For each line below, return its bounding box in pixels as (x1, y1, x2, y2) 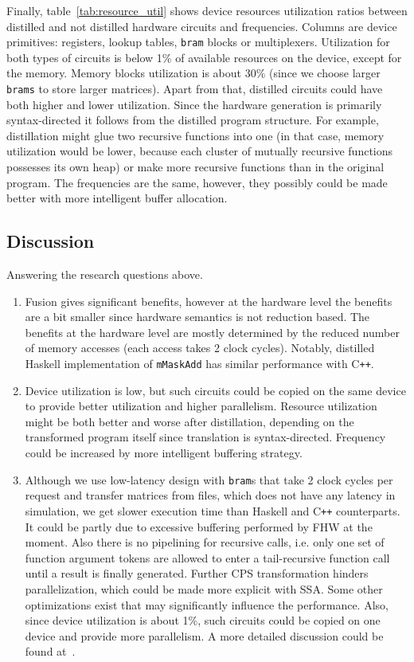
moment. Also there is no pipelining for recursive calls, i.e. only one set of (25, 534, 385, 550)
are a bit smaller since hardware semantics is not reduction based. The (25, 308, 370, 325)
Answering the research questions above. (6, 266, 203, 283)
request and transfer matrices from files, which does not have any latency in (25, 487, 396, 503)
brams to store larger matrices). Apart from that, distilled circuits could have (6, 80, 383, 97)
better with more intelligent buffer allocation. (6, 190, 228, 206)
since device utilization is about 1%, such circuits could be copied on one (25, 612, 381, 629)
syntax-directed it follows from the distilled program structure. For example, (6, 112, 379, 128)
